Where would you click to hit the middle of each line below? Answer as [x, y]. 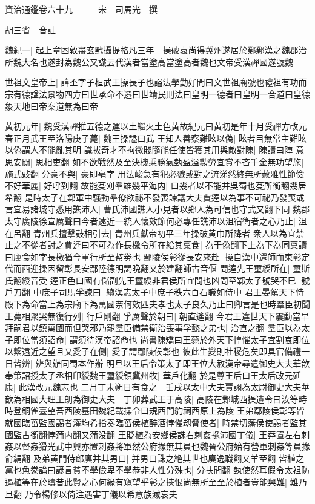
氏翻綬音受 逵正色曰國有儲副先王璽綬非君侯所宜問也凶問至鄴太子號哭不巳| [152, 280]
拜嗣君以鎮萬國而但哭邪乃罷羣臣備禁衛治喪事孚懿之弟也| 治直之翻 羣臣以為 [153, 328]
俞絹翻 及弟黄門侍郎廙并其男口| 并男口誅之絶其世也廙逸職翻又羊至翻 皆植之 [154, 458]
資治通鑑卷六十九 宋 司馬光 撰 [81, 9]
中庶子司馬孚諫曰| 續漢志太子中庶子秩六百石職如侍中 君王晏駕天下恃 [168, 292]
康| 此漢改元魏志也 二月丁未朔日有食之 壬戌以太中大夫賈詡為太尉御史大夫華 [157, 387]
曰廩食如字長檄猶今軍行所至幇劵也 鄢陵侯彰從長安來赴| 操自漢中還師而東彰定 [157, 256]
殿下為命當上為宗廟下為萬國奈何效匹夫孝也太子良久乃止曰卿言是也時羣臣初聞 [157, 304]
